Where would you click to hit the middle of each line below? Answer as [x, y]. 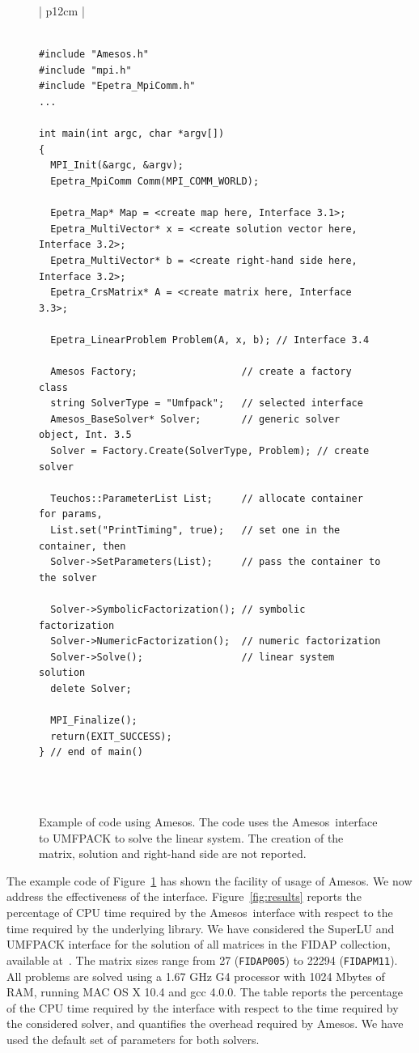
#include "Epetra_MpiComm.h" [117, 86]
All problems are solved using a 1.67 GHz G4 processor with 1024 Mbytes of [196, 976]
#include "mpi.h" [85, 70]
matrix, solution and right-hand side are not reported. [173, 853]
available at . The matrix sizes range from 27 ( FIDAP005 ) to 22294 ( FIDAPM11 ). [202, 960]
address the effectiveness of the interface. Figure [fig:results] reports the [184, 896]
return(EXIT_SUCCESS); [111, 736]
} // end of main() [91, 752]
